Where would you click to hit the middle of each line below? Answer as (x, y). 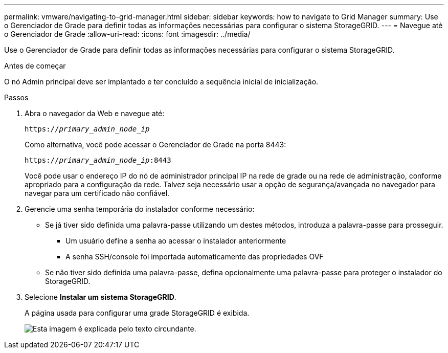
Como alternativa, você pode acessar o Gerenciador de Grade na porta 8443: (155, 145)
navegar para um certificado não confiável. (97, 193)
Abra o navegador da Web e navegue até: (95, 113)
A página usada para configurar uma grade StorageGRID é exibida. (137, 313)
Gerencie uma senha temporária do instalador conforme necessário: (140, 209)
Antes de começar (35, 66)
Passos (16, 97)
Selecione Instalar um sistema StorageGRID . (100, 297)
